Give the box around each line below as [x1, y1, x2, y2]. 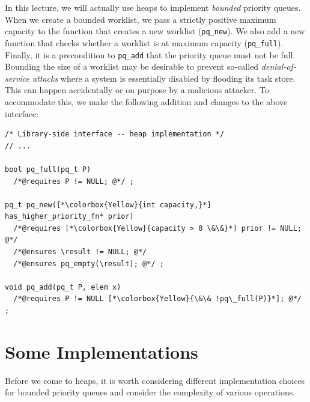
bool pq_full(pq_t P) [5, 165, 91, 174]
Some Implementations [5, 339, 198, 364]
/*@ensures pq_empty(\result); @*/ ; [13, 259, 164, 268]
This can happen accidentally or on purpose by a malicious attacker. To [5, 84, 269, 96]
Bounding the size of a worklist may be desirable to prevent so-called [5, 60, 259, 73]
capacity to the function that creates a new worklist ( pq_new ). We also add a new [5, 25, 305, 37]
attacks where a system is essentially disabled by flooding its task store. [32, 72, 296, 84]
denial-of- [261, 60, 296, 73]
